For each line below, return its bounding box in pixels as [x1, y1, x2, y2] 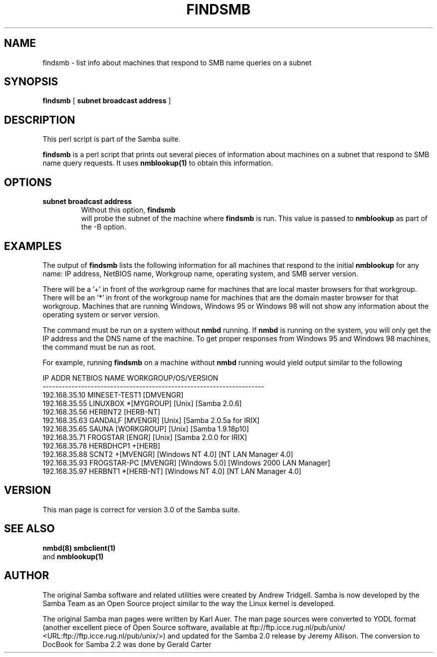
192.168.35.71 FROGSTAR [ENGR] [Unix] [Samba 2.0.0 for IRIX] [42, 433, 247, 441]
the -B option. [81, 222, 126, 231]
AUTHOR [4, 569, 49, 582]
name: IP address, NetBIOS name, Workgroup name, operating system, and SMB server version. [42, 269, 358, 278]
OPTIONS [4, 176, 52, 189]
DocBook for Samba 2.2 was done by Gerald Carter [42, 640, 212, 649]
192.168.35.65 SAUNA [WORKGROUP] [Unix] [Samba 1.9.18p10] [42, 424, 249, 433]
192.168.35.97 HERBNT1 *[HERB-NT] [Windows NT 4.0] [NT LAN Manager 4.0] [42, 466, 301, 475]
